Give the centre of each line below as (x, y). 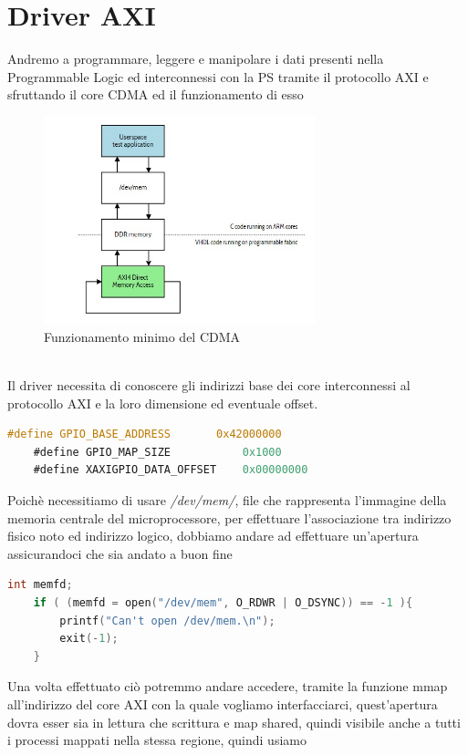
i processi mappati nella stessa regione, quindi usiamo (157, 740)
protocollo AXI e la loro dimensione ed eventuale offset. (163, 403)
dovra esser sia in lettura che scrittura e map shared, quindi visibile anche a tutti (234, 722)
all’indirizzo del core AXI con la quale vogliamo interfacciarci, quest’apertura (223, 704)
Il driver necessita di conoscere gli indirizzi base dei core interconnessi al (209, 385)
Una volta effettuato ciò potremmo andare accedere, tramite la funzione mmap (228, 686)
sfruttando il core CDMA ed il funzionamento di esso (156, 94)
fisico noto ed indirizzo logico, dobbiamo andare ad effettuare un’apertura (213, 536)
